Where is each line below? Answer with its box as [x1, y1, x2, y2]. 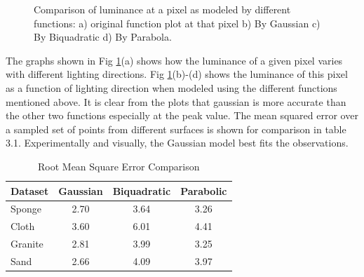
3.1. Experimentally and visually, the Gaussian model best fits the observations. [6, 135, 349, 150]
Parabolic [180, 183, 227, 198]
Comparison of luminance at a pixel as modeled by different [34, 2, 291, 16]
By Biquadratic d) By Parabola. [34, 29, 172, 44]
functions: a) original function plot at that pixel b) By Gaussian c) [34, 15, 321, 30]
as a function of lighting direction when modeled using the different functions [6, 80, 337, 95]
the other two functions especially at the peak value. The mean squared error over [6, 108, 358, 123]
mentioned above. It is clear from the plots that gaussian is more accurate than [6, 94, 346, 109]
